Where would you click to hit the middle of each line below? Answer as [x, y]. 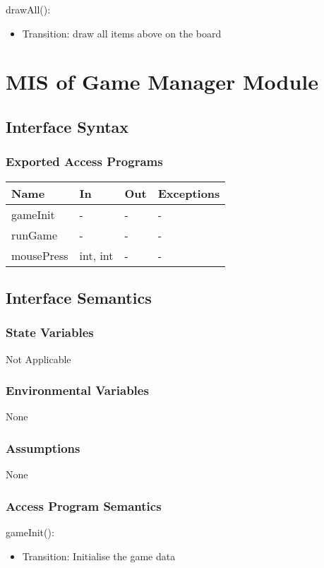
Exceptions [189, 193]
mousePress [40, 255]
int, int [96, 255]
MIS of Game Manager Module [162, 82]
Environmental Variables [77, 390]
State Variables [50, 332]
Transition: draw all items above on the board [122, 33]
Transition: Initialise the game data [99, 556]
